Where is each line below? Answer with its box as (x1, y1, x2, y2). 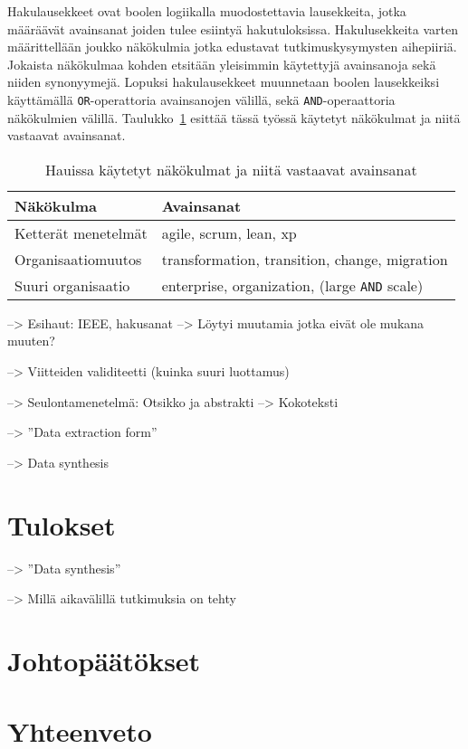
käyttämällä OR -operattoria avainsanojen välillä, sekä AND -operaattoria (7, 90, 396, 109)
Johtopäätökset (7, 641, 201, 678)
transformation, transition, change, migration (161, 248, 448, 270)
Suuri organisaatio (14, 274, 130, 296)
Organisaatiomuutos (14, 248, 142, 270)
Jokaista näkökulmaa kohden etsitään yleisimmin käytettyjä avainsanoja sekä (7, 54, 436, 73)
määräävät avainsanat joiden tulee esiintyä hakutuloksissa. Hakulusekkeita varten (7, 19, 458, 38)
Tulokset (7, 506, 116, 543)
